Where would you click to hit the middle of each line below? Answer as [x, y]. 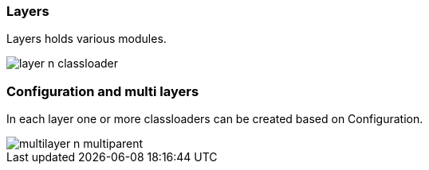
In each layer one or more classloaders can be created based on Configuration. [215, 119]
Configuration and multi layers [103, 91]
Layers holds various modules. [87, 39]
